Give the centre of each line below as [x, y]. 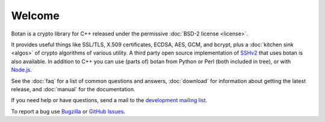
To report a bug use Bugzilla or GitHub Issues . [68, 111]
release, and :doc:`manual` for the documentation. [73, 89]
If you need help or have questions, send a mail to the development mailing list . [109, 100]
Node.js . [22, 70]
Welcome [35, 16]
